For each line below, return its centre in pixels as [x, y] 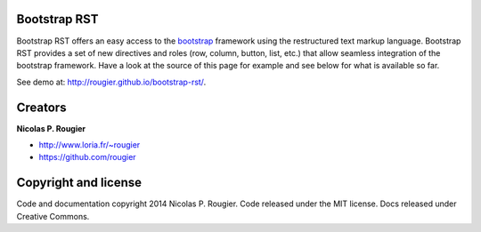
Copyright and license [79, 183]
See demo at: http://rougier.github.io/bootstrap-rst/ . [111, 82]
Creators [41, 107]
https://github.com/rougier [88, 157]
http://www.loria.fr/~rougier [90, 144]
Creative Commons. [53, 216]
